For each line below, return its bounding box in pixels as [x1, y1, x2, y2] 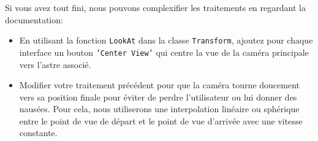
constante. [19, 126, 58, 139]
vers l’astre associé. [19, 58, 91, 70]
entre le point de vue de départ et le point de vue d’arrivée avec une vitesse [19, 114, 303, 127]
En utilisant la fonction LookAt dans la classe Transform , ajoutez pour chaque [19, 34, 313, 47]
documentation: [5, 13, 63, 26]
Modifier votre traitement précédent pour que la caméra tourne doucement [19, 78, 300, 91]
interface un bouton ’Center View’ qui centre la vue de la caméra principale [19, 45, 309, 58]
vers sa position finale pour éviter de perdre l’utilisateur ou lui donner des [19, 90, 297, 103]
